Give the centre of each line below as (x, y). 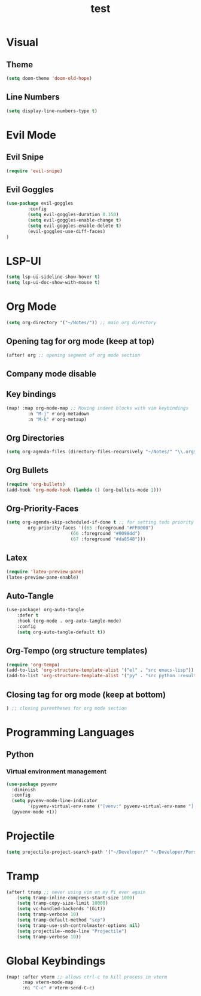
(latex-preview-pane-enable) (42, 577)
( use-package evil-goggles (40, 204)
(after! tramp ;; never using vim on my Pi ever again (76, 892)
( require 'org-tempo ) (33, 665)
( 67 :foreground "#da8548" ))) (108, 539)
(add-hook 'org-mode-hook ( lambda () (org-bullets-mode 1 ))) (84, 490)
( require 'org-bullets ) (36, 484)
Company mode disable (51, 374)
